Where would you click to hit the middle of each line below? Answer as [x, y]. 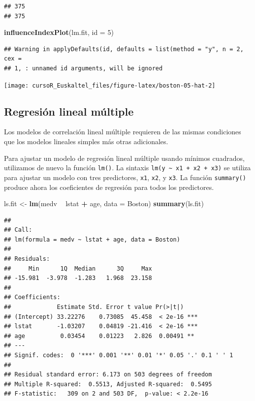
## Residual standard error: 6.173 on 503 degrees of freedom [108, 375]
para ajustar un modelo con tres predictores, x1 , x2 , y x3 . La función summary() [125, 177]
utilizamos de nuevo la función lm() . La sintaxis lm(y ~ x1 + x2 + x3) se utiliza [127, 168]
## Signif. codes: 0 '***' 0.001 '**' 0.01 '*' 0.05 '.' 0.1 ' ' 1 [119, 355]
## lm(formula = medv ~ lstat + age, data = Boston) [92, 239]
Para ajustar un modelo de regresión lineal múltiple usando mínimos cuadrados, [124, 158]
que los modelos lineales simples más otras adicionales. [86, 141]
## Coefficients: [32, 297]
